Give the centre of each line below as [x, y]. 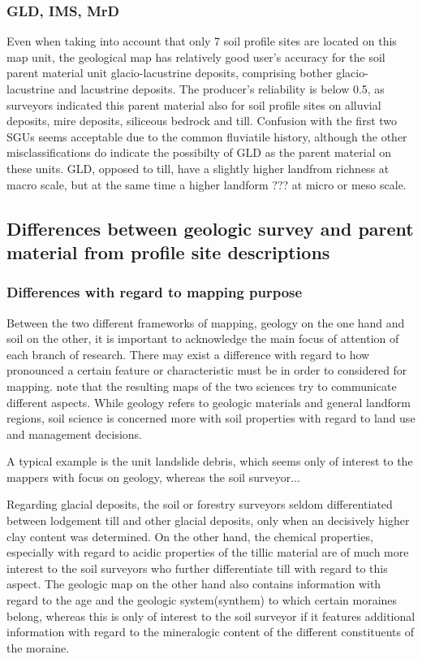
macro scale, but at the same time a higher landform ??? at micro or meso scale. [207, 184]
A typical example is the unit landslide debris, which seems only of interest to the [210, 461]
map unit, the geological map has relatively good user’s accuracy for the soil [196, 56]
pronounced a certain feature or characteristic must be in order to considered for [207, 370]
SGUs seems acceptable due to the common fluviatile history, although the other [207, 136]
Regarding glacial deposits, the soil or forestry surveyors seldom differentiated [200, 504]
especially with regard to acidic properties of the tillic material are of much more [208, 552]
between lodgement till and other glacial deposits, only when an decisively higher [208, 520]
